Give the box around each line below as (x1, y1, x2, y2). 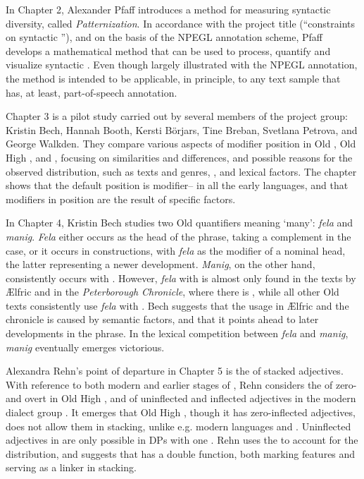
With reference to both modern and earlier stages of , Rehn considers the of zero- (6, 377, 357, 392)
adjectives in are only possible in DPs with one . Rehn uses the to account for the (6, 432, 358, 447)
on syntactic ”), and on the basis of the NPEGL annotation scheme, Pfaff (6, 30, 322, 44)
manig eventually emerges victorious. (6, 339, 165, 354)
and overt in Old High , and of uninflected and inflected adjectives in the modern (6, 391, 356, 406)
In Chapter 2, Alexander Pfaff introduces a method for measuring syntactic (6, 2, 331, 16)
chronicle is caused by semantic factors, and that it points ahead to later (6, 312, 319, 327)
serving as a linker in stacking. (6, 460, 137, 475)
